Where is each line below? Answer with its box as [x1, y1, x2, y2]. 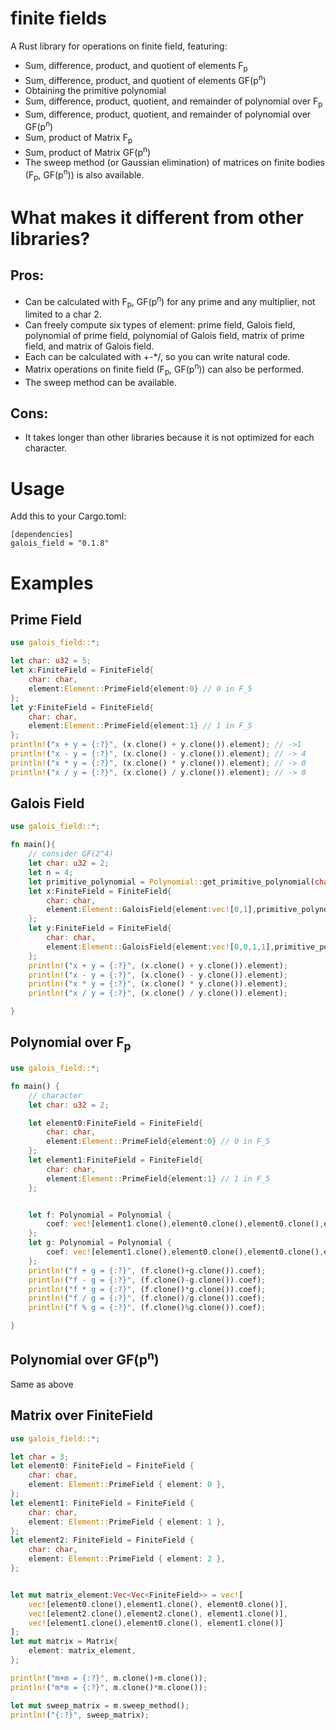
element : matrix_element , [28, 1646, 137, 1656]
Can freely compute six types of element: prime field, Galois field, [24, 319, 296, 331]
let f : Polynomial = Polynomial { [28, 1210, 172, 1220]
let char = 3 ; [10, 1452, 70, 1462]
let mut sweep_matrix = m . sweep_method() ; [10, 1700, 190, 1711]
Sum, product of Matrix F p [24, 131, 133, 146]
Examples [10, 572, 94, 594]
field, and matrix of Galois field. [24, 340, 155, 352]
